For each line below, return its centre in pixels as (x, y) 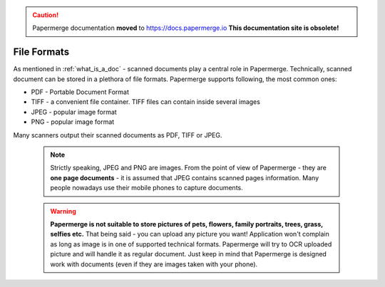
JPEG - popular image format (74, 112)
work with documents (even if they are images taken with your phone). (154, 264)
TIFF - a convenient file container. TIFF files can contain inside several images (145, 102)
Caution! (46, 15)
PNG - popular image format (73, 122)
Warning (63, 211)
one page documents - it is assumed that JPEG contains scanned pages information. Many (185, 177)
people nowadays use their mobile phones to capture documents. (147, 188)
